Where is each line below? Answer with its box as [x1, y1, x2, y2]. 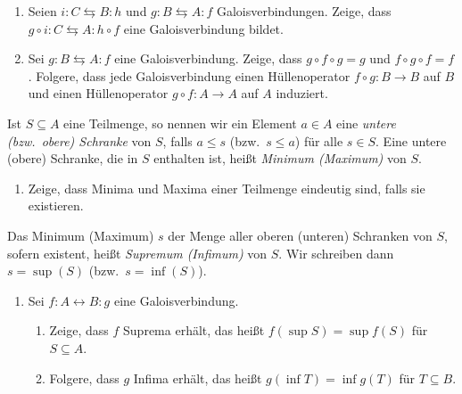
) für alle [294, 131, 343, 150]
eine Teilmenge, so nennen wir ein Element [63, 113, 297, 132]
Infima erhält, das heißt [133, 368, 262, 387]
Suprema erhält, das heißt [123, 321, 265, 340]
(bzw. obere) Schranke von [7, 131, 152, 150]
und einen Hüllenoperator [28, 84, 169, 103]
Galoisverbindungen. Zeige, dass [216, 2, 392, 20]
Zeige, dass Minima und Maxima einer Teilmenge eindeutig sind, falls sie [28, 178, 425, 197]
